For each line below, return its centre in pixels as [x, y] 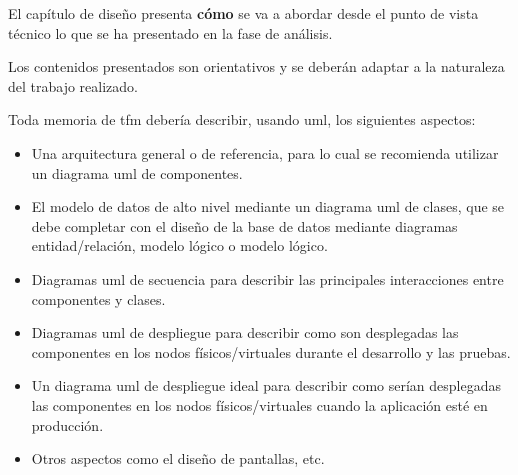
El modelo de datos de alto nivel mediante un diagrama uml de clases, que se [268, 206]
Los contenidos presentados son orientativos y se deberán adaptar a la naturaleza [256, 66]
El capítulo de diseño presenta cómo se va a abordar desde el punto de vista [243, 13]
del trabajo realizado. [73, 85]
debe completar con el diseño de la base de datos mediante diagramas [244, 225]
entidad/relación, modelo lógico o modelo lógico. [179, 245]
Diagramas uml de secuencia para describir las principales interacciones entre [267, 278]
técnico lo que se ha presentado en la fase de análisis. [170, 32]
